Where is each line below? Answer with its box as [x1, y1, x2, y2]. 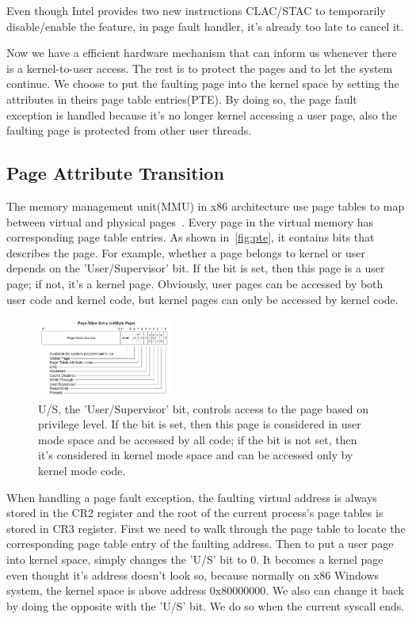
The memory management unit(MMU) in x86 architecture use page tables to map [6, 197, 405, 214]
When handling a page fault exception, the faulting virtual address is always [6, 489, 377, 505]
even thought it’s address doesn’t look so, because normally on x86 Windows [6, 566, 380, 583]
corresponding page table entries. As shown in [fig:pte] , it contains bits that [6, 229, 375, 245]
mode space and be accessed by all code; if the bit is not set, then [38, 431, 357, 447]
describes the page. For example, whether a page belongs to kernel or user [6, 244, 365, 261]
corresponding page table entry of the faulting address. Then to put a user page [6, 535, 394, 552]
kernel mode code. [38, 462, 126, 479]
